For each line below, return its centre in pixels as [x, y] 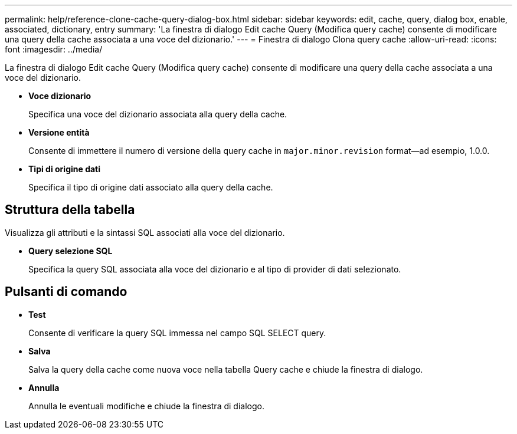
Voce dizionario [60, 96]
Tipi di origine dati [65, 169]
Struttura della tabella [70, 210]
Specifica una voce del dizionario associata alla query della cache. [158, 114]
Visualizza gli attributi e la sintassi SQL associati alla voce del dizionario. [145, 232]
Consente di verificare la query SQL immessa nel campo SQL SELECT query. [177, 333]
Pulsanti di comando [66, 292]
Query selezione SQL [71, 251]
